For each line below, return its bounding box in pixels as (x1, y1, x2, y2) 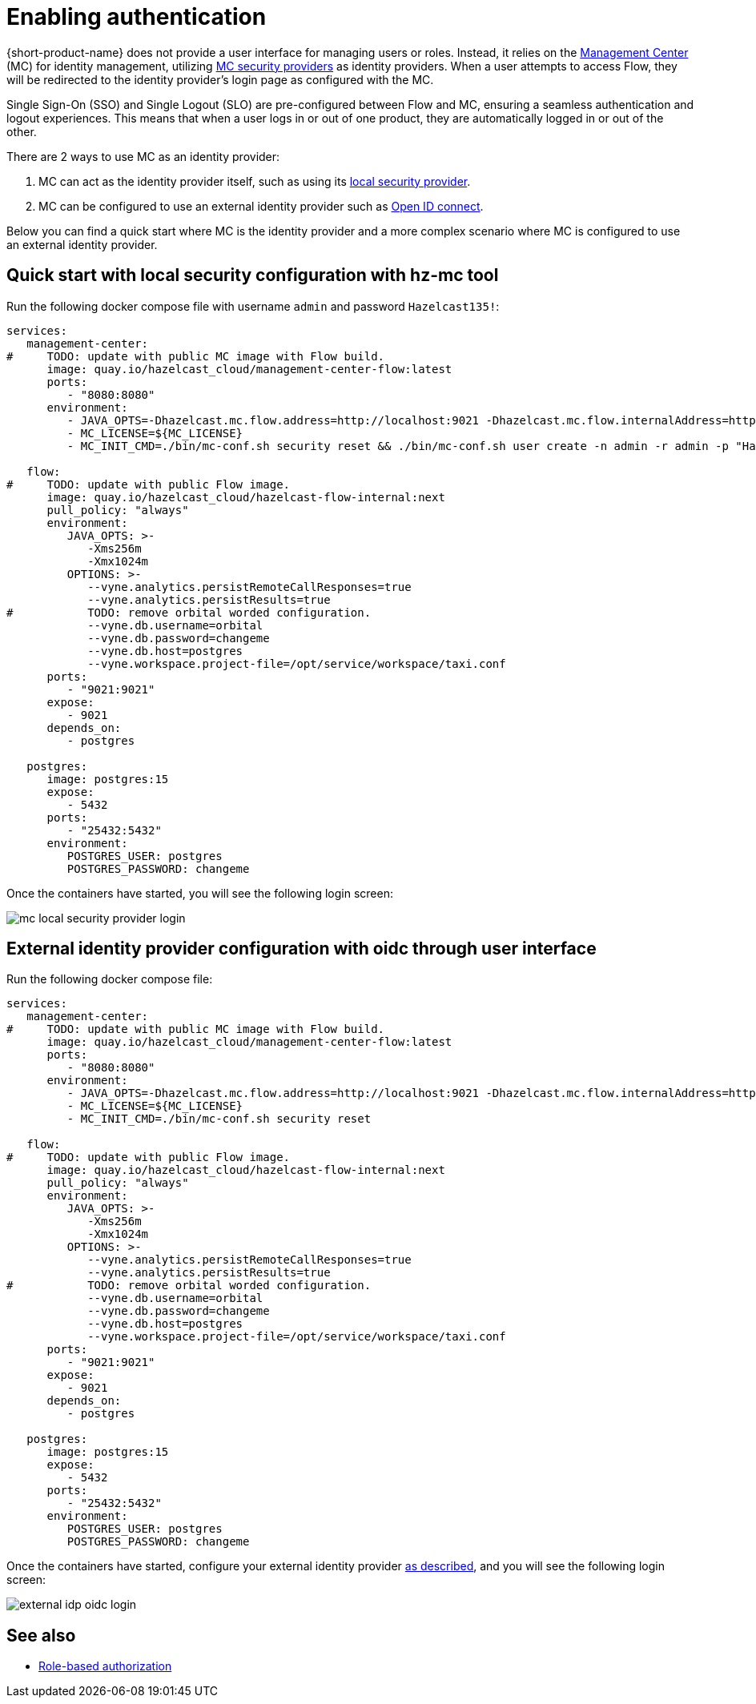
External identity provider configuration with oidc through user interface (6, 938, 597, 959)
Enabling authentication (6, 3, 267, 30)
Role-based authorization (38, 1659, 172, 1674)
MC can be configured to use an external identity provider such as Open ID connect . (38, 199, 484, 213)
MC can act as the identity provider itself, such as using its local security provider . (38, 174, 471, 188)
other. (6, 124, 37, 139)
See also (6, 1625, 76, 1646)
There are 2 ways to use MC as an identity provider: (6, 149, 280, 163)
